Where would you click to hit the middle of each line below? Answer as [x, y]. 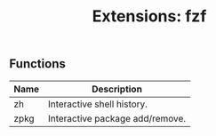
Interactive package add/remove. [117, 118]
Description [117, 89]
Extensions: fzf [149, 16]
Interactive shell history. [98, 104]
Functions [38, 64]
